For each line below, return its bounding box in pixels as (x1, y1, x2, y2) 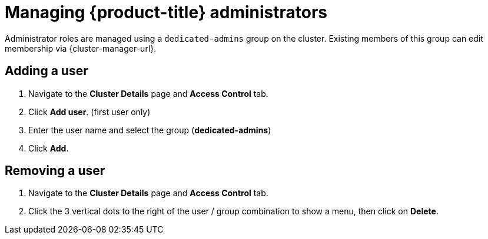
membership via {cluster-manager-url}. (5, 43, 157, 53)
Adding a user (5, 63, 88, 79)
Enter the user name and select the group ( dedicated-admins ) (28, 124, 271, 135)
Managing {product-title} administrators (5, 2, 328, 22)
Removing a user (5, 163, 105, 179)
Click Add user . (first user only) (28, 106, 151, 117)
